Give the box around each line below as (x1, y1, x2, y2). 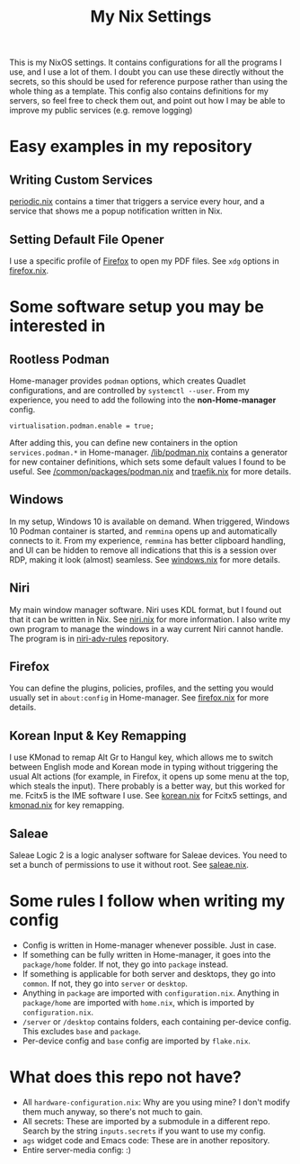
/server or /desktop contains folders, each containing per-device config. (22, 1016, 292, 1027)
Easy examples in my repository (9, 137, 253, 157)
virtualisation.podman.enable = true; (9, 421, 154, 430)
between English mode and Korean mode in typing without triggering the (9, 762, 278, 772)
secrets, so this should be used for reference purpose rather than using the (9, 77, 288, 87)
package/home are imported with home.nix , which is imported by (22, 997, 255, 1007)
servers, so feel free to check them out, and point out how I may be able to (9, 95, 286, 106)
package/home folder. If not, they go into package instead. (22, 959, 229, 970)
